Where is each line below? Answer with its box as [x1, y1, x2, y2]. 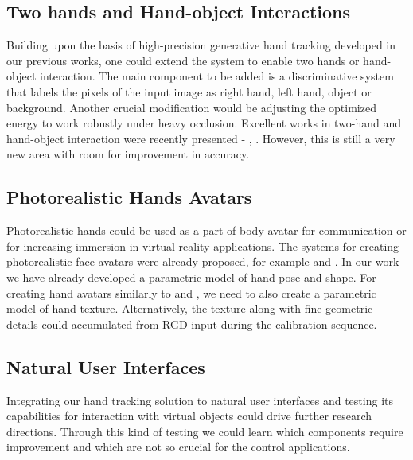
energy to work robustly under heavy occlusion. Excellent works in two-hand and [6, 115, 402, 131]
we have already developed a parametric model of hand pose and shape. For [6, 268, 376, 285]
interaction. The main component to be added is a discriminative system [39, 68, 394, 84]
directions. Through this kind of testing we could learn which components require [6, 423, 403, 439]
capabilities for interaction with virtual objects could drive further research [6, 407, 372, 424]
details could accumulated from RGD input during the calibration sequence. [6, 315, 377, 332]
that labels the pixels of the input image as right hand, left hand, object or [6, 83, 372, 99]
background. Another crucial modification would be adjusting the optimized [6, 99, 376, 115]
